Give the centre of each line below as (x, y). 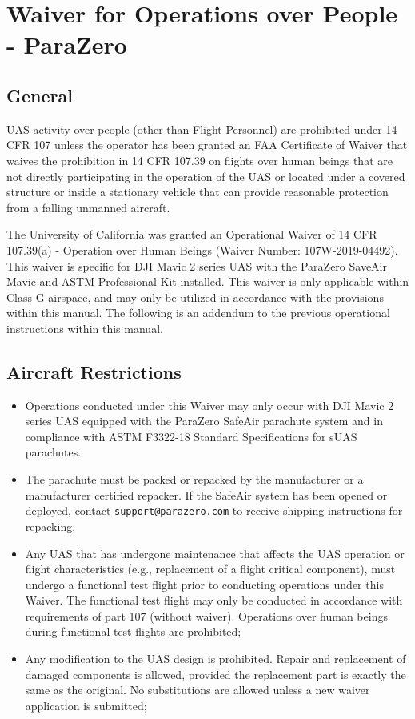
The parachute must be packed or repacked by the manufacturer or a (194, 479)
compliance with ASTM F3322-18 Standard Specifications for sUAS (191, 436)
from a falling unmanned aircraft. (88, 207)
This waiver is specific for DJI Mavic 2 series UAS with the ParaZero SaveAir (197, 265)
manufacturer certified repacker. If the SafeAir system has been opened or (206, 494)
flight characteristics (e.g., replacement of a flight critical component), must (210, 569)
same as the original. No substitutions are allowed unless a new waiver (198, 690)
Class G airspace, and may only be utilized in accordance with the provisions (195, 297)
